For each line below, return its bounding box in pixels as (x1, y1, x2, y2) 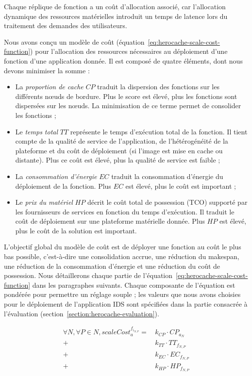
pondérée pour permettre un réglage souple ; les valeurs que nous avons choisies (4, 289, 241, 299)
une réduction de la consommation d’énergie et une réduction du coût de (4, 261, 220, 271)
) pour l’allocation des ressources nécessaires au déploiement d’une (30, 46, 228, 56)
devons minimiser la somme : (4, 65, 90, 75)
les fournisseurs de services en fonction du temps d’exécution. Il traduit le (15, 206, 235, 216)
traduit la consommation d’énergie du (111, 171, 223, 181)
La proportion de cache (15, 82, 84, 92)
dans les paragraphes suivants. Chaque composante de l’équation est (32, 279, 235, 290)
